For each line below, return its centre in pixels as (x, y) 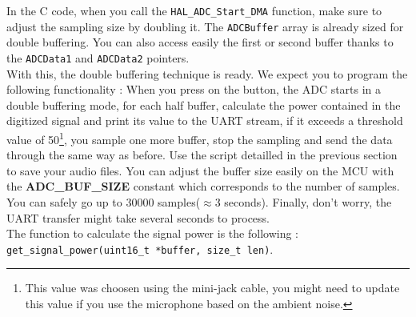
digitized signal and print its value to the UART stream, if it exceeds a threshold (205, 120)
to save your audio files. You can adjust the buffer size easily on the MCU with (200, 170)
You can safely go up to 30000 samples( (104, 201)
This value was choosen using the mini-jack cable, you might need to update (212, 288)
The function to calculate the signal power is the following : (152, 233)
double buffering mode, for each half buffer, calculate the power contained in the (204, 104)
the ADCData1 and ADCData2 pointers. (98, 57)
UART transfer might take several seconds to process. (138, 217)
